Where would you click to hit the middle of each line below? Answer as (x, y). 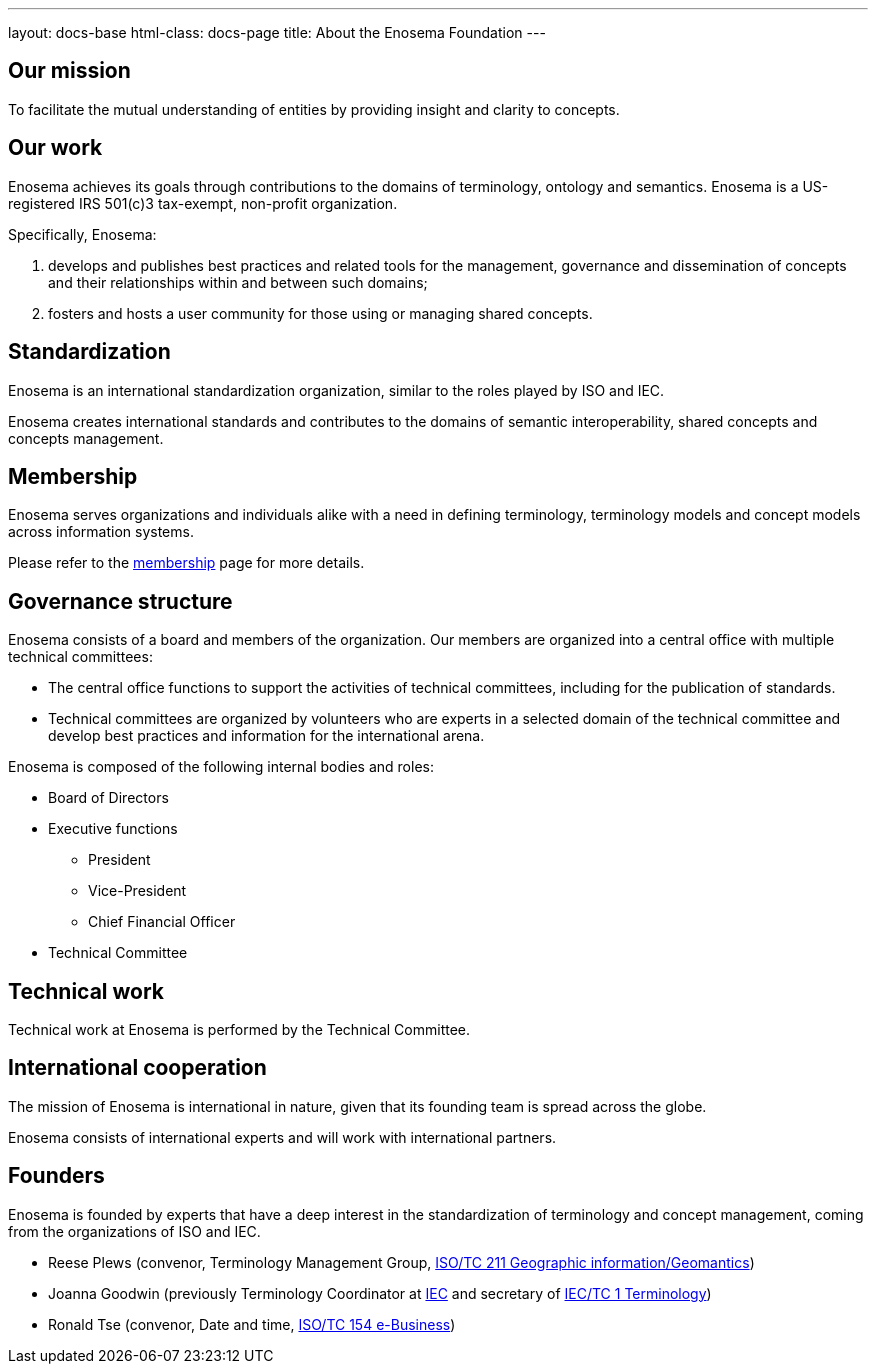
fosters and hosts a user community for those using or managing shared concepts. (320, 313)
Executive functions (113, 829)
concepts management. (86, 438)
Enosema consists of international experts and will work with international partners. (282, 1137)
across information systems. (101, 532)
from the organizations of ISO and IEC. (134, 1231)
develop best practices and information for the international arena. (266, 736)
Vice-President (137, 891)
